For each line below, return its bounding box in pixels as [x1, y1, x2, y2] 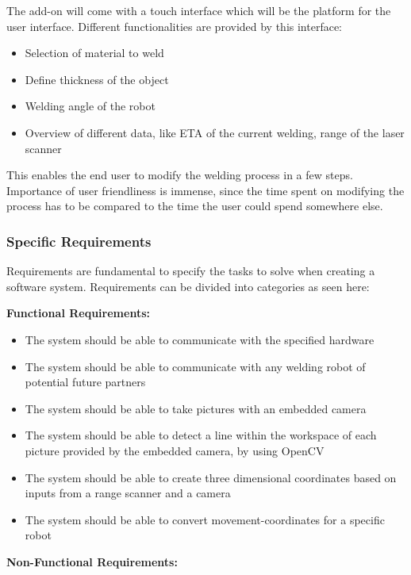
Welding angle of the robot [25, 98, 156, 114]
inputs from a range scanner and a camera [25, 485, 231, 501]
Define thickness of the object [25, 71, 169, 87]
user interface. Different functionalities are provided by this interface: [6, 17, 343, 34]
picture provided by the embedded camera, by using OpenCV [25, 442, 325, 458]
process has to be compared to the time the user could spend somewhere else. [6, 197, 383, 214]
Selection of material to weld [25, 44, 164, 61]
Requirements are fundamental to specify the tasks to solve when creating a [6, 263, 375, 279]
